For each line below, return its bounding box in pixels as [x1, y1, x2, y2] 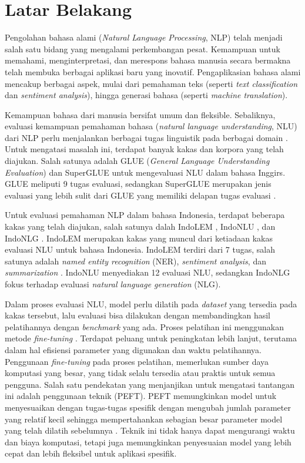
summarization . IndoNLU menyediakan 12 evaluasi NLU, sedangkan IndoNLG [5, 266, 290, 279]
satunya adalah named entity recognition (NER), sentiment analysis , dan [5, 254, 266, 267]
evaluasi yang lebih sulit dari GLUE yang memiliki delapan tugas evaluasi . [5, 189, 276, 201]
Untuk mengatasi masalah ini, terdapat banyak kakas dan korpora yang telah [5, 143, 284, 155]
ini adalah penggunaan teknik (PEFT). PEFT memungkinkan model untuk [5, 390, 277, 402]
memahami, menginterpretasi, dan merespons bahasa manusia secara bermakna [5, 54, 291, 66]
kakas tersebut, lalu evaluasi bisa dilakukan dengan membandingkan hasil [5, 309, 270, 321]
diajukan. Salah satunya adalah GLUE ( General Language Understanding [5, 155, 270, 167]
